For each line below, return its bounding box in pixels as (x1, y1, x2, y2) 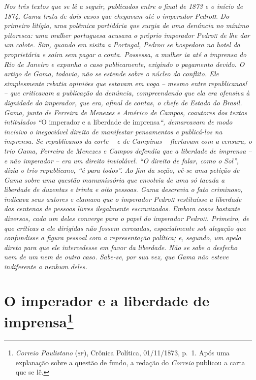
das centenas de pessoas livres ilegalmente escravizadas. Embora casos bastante (4, 203, 240, 214)
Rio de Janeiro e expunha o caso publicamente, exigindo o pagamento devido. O (4, 59, 245, 69)
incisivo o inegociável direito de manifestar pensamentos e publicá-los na (4, 126, 223, 136)
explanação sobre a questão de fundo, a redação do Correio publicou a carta (15, 357, 245, 367)
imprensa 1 (4, 310, 74, 332)
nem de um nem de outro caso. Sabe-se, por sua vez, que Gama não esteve (4, 252, 229, 262)
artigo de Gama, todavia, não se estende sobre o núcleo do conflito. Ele (4, 68, 219, 79)
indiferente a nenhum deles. (4, 261, 88, 272)
